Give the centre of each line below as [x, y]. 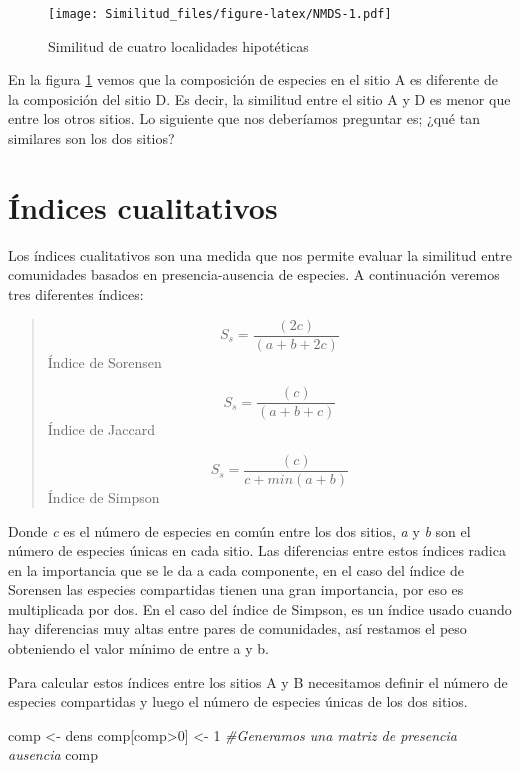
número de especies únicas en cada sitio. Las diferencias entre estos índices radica [257, 550]
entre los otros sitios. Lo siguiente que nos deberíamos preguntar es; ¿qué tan [244, 118]
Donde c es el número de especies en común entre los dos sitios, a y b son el [239, 530]
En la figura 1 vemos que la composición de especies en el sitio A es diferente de [253, 79]
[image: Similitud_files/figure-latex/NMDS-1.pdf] [220, 14]
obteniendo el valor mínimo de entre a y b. [139, 648]
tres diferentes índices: [76, 293]
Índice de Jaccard [101, 429]
